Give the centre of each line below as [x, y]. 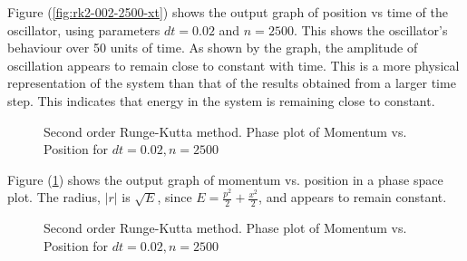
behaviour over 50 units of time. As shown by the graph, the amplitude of [213, 48]
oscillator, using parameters [84, 29]
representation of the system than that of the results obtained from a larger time [232, 83]
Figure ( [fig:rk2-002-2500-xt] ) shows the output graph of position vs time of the [228, 12]
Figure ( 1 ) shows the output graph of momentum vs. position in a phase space [225, 179]
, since [175, 197]
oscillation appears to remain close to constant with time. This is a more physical [233, 65]
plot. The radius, [54, 197]
